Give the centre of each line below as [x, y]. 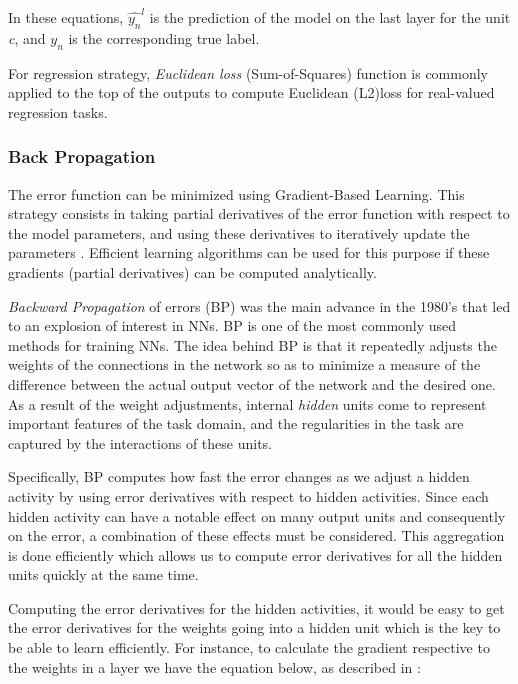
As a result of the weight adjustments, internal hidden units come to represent [247, 403]
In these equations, [66, 17]
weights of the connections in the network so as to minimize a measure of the [244, 364]
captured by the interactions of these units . [140, 442]
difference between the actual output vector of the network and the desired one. [252, 383]
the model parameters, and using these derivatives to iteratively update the [239, 232]
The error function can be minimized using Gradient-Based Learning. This [236, 193]
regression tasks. [58, 111]
